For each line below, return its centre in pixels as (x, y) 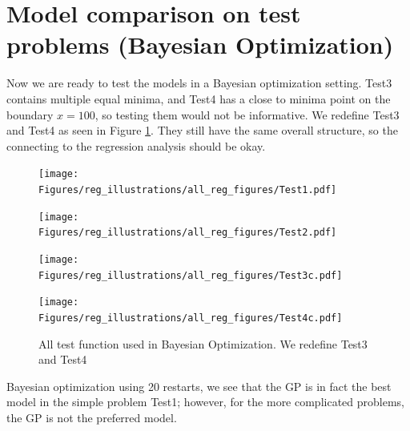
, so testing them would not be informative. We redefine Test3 (247, 114)
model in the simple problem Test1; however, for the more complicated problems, (205, 402)
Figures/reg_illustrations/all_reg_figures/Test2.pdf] (188, 233)
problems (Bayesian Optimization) (200, 44)
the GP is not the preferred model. (92, 417)
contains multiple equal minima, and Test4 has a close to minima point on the (199, 98)
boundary (30, 114)
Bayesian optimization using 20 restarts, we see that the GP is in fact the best (199, 386)
